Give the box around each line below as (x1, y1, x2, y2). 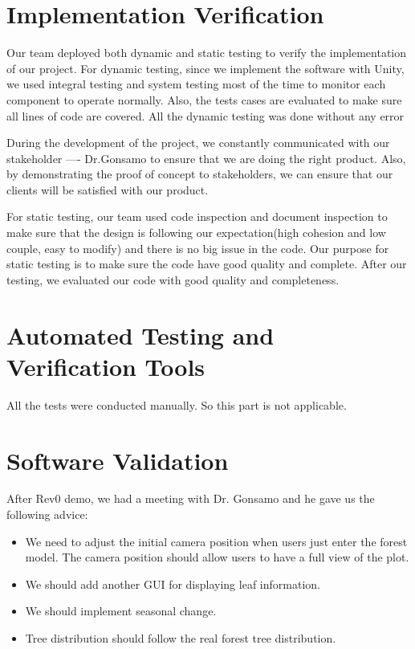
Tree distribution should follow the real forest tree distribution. (25, 630, 336, 647)
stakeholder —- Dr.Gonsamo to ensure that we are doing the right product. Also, (6, 149, 406, 166)
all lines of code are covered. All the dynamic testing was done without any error (6, 107, 405, 124)
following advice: (6, 506, 88, 523)
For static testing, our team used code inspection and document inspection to (6, 208, 388, 225)
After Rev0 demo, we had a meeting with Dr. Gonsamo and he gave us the (6, 490, 375, 507)
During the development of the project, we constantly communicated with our (6, 134, 390, 151)
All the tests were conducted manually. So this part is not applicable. (6, 396, 347, 413)
